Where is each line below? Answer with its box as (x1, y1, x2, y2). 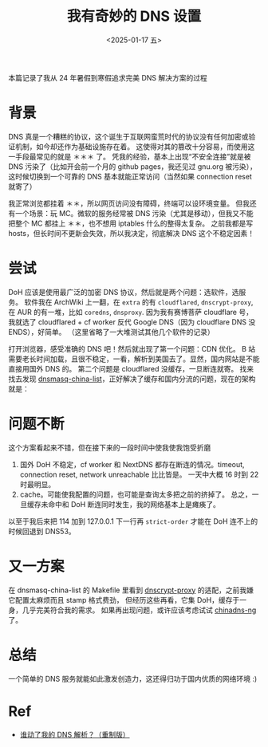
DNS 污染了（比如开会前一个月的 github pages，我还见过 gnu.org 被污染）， (8, 161, 257, 171)
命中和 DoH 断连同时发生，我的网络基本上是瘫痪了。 (47, 499, 221, 509)
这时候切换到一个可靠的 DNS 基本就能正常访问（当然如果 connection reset (8, 171, 253, 181)
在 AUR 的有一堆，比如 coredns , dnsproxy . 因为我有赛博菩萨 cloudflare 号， (8, 307, 254, 316)
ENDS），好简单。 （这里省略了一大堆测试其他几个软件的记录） (8, 327, 215, 336)
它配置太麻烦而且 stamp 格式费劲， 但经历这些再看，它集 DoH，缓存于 (8, 595, 240, 604)
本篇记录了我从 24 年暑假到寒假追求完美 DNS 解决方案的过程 (8, 73, 207, 82)
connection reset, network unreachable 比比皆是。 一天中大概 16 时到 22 (19, 470, 259, 479)
